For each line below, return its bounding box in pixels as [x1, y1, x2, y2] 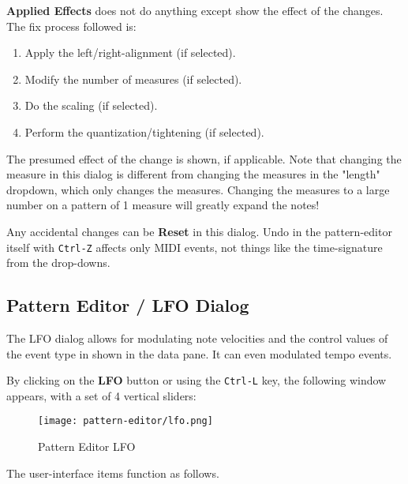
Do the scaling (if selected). [24, 97, 158, 114]
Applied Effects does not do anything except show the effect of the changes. [6, 2, 384, 18]
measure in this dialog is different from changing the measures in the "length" [6, 166, 380, 182]
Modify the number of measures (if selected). [24, 70, 242, 87]
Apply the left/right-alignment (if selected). [24, 44, 236, 61]
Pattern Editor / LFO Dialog [6, 293, 249, 317]
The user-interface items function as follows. [6, 464, 219, 481]
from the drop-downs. [6, 254, 110, 271]
